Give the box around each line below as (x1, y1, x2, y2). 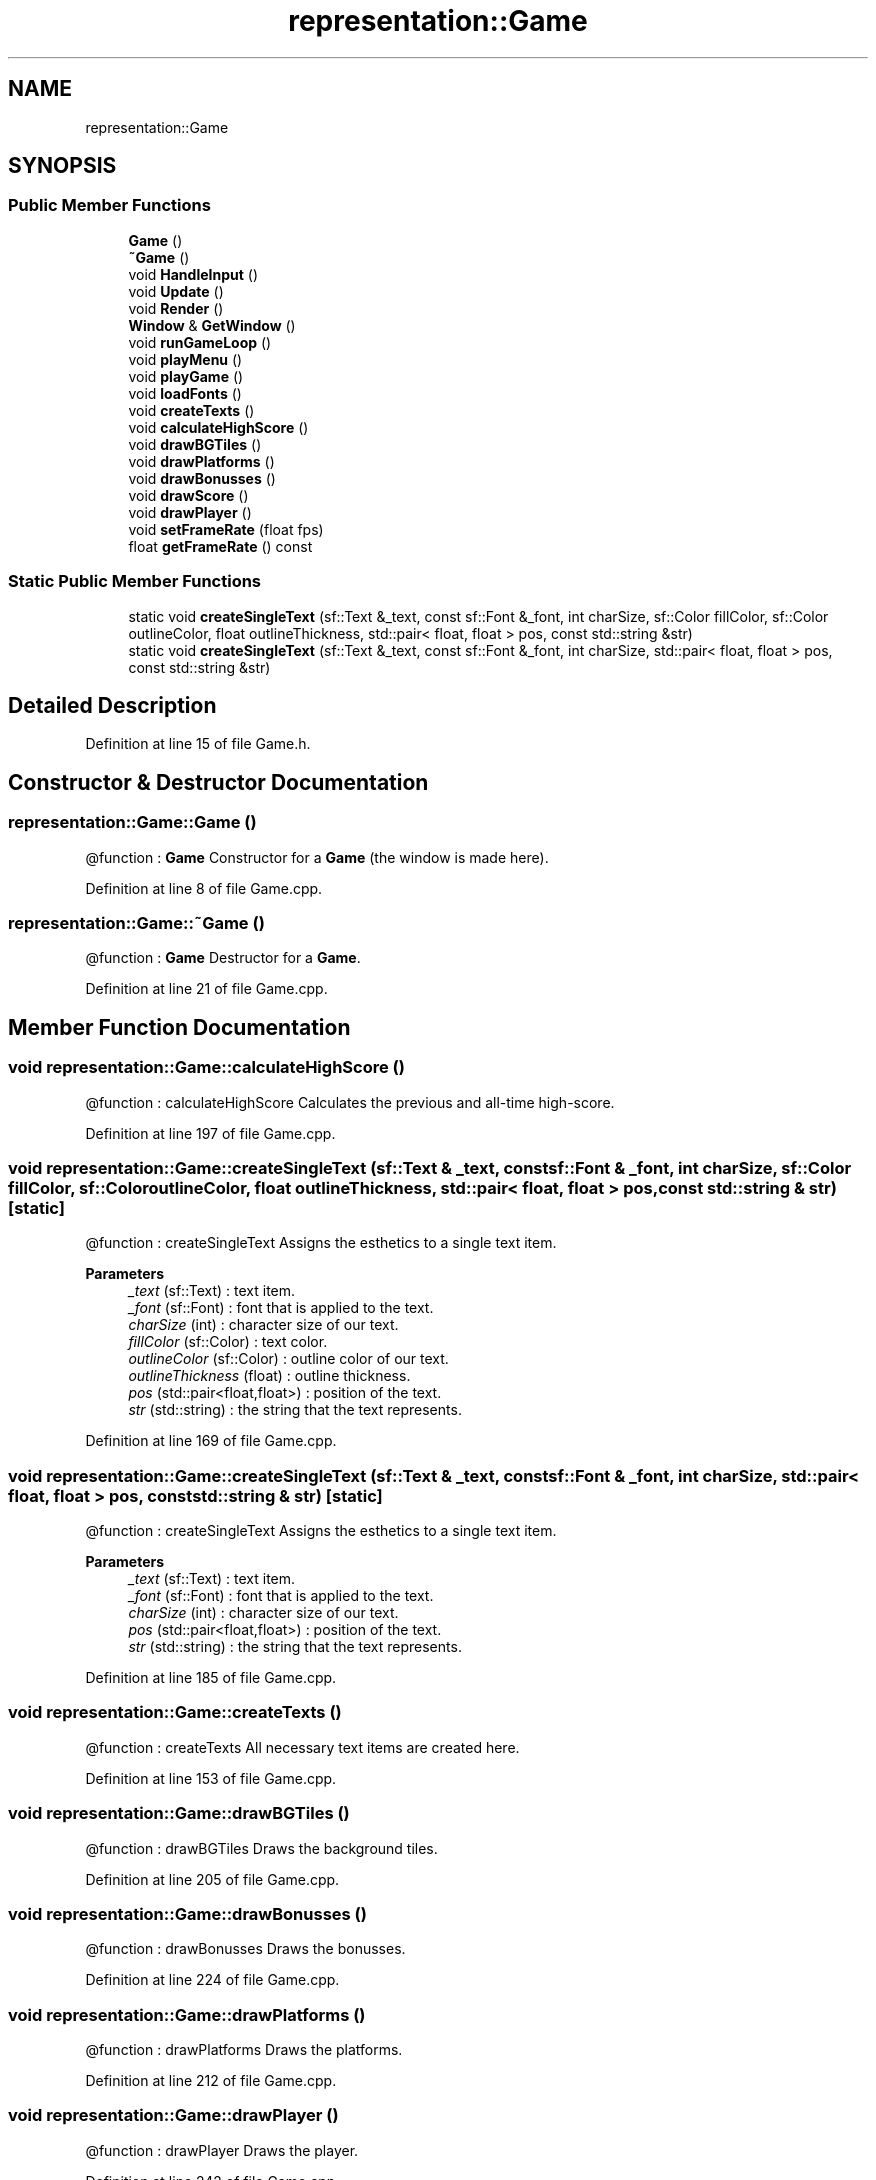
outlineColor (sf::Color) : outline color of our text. (128, 1350, 449, 1368)
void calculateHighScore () (128, 418, 309, 436)
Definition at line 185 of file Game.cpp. (85, 1669, 337, 1687)
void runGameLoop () (128, 333, 272, 351)
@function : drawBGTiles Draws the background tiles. (85, 1839, 438, 1857)
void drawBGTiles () (128, 435, 262, 453)
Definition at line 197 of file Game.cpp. (85, 1124, 336, 1142)
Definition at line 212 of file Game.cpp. (85, 2072, 337, 2090)
